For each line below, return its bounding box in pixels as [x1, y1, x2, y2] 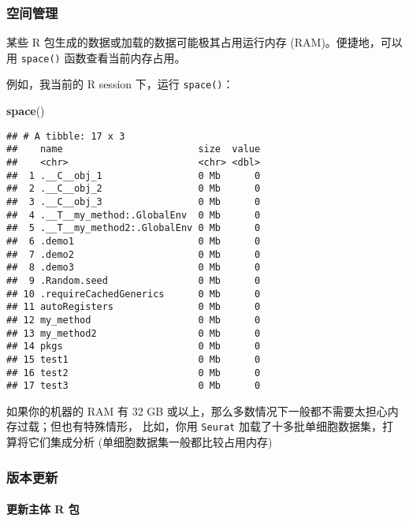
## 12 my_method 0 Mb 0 [6, 314, 261, 326]
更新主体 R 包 [6, 501, 80, 517]
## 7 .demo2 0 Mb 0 [6, 248, 261, 260]
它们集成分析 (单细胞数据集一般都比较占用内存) [28, 434, 273, 450]
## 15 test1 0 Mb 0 [6, 353, 261, 365]
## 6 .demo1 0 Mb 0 [6, 235, 261, 247]
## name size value [6, 144, 261, 155]
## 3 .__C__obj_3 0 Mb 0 [6, 196, 261, 207]
